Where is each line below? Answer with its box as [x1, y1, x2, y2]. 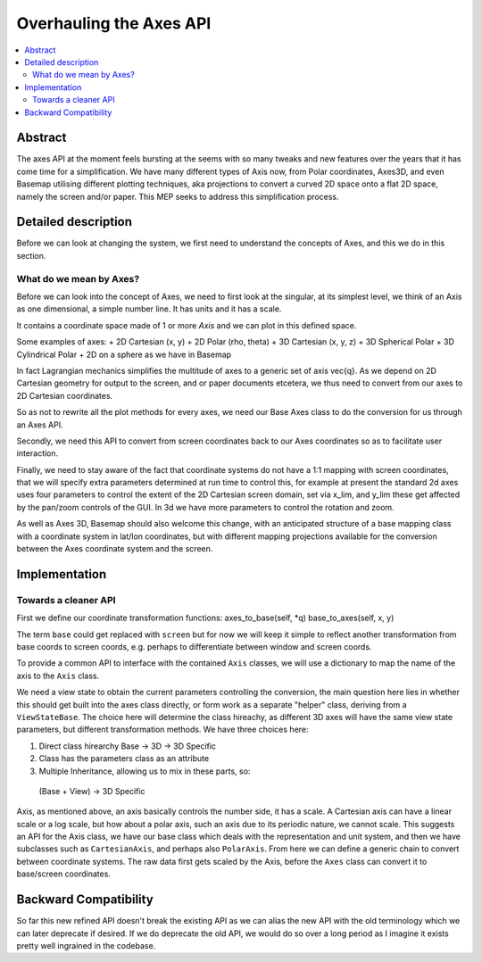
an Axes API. [16, 419, 63, 430]
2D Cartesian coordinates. [16, 390, 113, 401]
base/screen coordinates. [16, 868, 112, 879]
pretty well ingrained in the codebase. [16, 940, 156, 950]
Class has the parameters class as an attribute [38, 753, 210, 764]
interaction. [16, 448, 59, 459]
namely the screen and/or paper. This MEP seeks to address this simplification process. [16, 191, 339, 202]
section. [16, 250, 46, 261]
